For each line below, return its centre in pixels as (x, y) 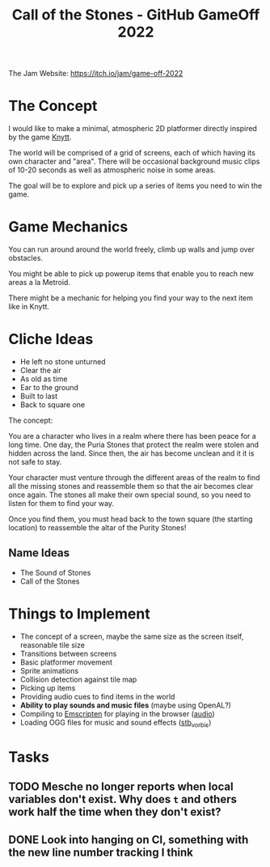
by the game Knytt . (40, 137)
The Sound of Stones (55, 572)
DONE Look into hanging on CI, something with (129, 839)
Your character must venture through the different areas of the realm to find (134, 478)
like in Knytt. (29, 307)
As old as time (44, 379)
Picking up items (48, 688)
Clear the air (41, 370)
